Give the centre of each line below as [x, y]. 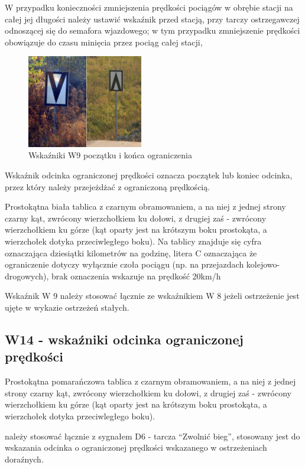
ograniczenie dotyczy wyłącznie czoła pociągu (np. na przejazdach [124, 264]
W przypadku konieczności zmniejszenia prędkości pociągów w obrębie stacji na [149, 7]
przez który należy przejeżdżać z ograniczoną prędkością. [108, 186]
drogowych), [27, 276]
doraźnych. [24, 459]
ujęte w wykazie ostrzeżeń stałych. [67, 307]
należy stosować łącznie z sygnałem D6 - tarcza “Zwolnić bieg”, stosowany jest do [152, 436]
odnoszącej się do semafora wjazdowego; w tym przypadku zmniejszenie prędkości [152, 30]
